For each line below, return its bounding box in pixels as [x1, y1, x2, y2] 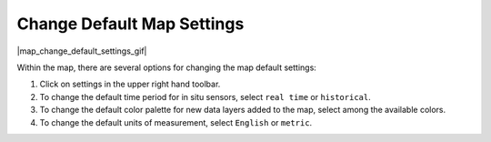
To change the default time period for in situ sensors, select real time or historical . [39, 91, 372, 102]
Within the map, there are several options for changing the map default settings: [16, 62, 317, 73]
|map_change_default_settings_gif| [16, 46, 147, 56]
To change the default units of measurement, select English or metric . [39, 117, 313, 127]
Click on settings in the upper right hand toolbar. [39, 78, 221, 90]
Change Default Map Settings [16, 14, 245, 34]
